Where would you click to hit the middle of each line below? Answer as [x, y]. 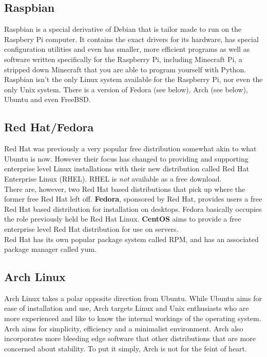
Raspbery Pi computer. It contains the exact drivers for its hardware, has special [131, 39]
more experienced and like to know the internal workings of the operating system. [133, 318]
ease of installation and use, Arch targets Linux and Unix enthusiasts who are [127, 308]
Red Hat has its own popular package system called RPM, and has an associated [131, 239]
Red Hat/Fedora [49, 127]
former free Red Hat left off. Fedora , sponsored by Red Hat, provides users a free [133, 199]
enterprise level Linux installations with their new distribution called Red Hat [127, 168]
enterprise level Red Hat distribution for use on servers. [91, 229]
